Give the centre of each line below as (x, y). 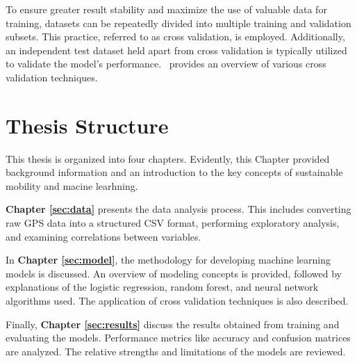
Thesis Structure (87, 125)
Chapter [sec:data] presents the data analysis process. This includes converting (178, 209)
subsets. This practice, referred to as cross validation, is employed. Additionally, (175, 37)
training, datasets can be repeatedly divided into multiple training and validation (178, 23)
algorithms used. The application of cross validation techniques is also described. (177, 301)
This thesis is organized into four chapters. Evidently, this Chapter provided (168, 158)
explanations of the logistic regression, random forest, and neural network (162, 287)
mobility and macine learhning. (72, 185)
